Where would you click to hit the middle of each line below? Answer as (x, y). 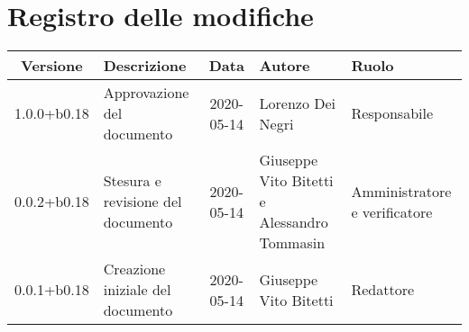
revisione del (143, 202)
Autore (285, 66)
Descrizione (145, 66)
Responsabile (392, 113)
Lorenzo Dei (298, 103)
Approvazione (146, 93)
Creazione (134, 269)
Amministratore (401, 191)
